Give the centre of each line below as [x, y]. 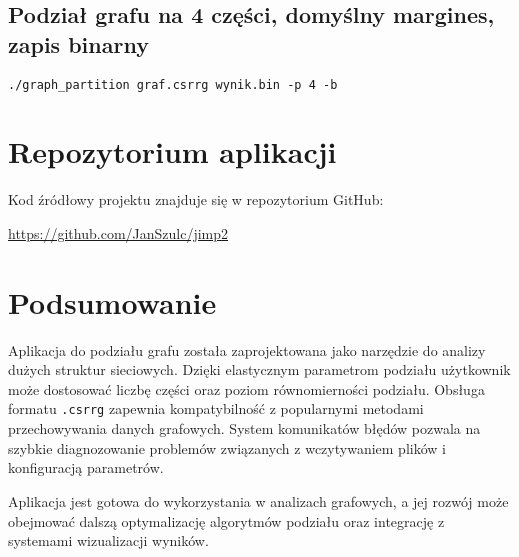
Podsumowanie [112, 301]
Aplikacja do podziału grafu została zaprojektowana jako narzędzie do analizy [247, 349]
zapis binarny [78, 43]
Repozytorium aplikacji [172, 151]
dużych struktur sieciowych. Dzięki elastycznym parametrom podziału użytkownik [259, 369]
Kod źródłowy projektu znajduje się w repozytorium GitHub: [196, 199]
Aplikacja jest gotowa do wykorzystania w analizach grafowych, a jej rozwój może [258, 500]
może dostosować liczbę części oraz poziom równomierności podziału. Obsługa [246, 388]
